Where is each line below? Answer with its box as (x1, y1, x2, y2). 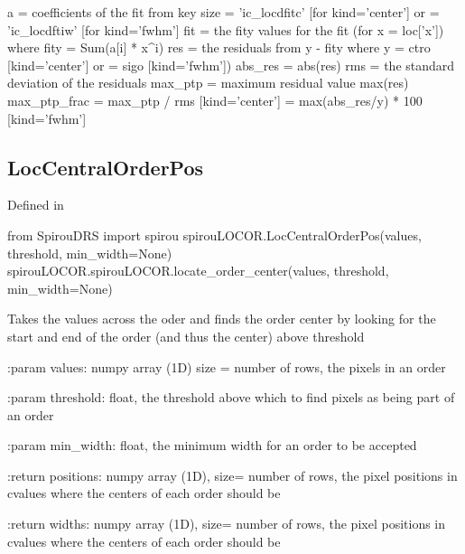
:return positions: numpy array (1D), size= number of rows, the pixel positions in (7, 465, 458, 484)
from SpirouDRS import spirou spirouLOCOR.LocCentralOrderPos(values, (7, 225, 422, 244)
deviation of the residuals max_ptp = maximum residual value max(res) (7, 73, 409, 92)
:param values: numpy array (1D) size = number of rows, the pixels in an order (7, 357, 446, 376)
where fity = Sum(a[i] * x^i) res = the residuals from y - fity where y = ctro (7, 38, 431, 57)
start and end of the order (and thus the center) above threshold (7, 326, 365, 345)
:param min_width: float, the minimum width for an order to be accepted (7, 436, 417, 455)
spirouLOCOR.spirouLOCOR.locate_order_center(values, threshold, (7, 261, 389, 280)
